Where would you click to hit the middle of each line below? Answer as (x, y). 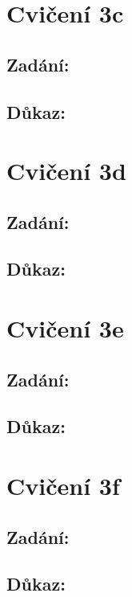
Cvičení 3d (66, 171)
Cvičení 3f (63, 485)
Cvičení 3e (65, 328)
